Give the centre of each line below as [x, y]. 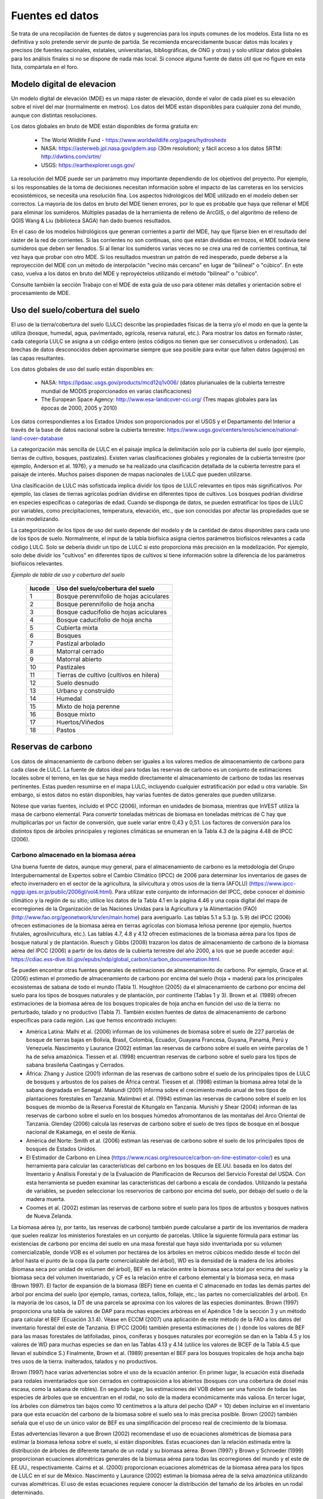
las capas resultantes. [38, 358]
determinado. [28, 1492]
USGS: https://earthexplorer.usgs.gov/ [88, 165]
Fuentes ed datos [55, 16]
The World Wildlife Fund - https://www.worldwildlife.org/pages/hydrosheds [134, 140]
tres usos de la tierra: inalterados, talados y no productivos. [84, 1361]
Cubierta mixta [77, 628]
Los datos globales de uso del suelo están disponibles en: [82, 369]
